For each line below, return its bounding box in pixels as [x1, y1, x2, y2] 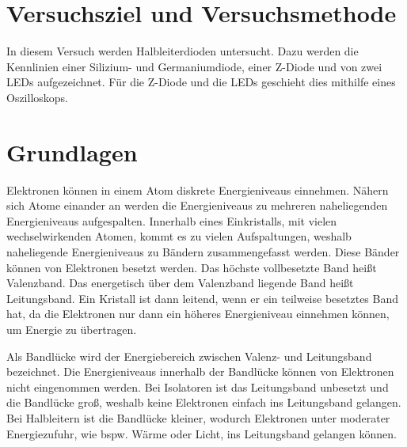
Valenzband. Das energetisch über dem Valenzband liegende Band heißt [6, 275, 354, 291]
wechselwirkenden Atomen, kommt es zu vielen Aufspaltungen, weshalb [6, 228, 352, 244]
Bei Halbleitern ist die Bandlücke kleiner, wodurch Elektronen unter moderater [6, 409, 390, 426]
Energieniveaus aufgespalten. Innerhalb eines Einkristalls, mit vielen [6, 212, 337, 229]
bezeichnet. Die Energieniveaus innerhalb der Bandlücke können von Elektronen [6, 363, 394, 380]
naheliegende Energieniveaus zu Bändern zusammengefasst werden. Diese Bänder [6, 244, 400, 259]
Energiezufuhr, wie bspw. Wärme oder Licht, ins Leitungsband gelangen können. [6, 425, 397, 441]
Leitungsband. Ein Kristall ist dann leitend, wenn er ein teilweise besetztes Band [6, 290, 399, 306]
